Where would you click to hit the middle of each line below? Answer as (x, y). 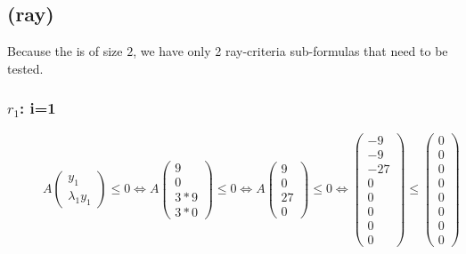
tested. (25, 68)
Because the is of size (65, 51)
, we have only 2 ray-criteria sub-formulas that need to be (290, 51)
